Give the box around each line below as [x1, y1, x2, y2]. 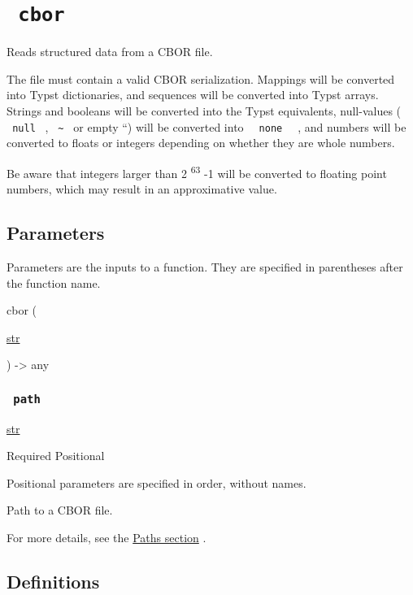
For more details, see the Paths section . [7, 529, 206, 546]
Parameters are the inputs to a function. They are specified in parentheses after [7, 258, 403, 275]
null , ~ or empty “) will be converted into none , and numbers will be [12, 118, 406, 135]
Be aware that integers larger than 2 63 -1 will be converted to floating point [7, 162, 387, 181]
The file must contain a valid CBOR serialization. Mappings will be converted [7, 70, 395, 87]
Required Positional [7, 447, 105, 464]
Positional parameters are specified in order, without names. [7, 474, 306, 491]
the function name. [7, 274, 101, 291]
